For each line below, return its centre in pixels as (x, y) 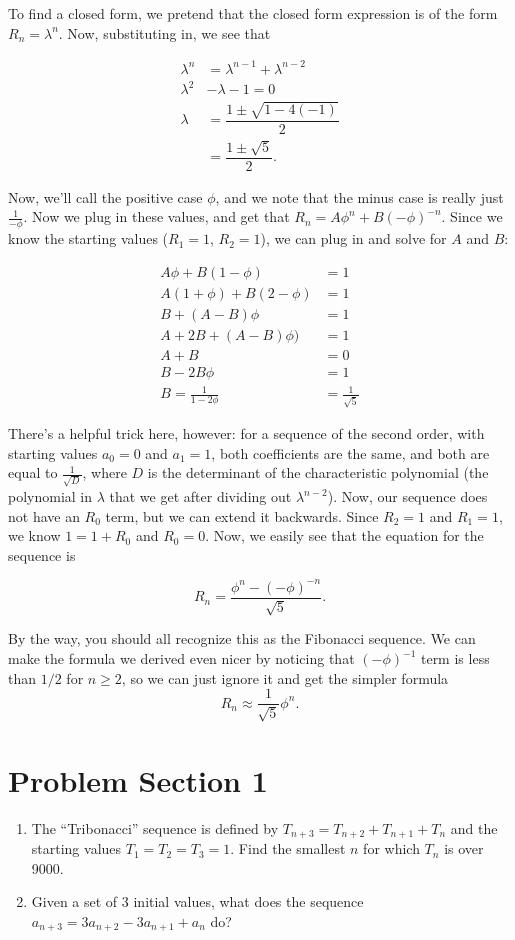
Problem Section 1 (138, 779)
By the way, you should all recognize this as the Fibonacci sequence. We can (242, 638)
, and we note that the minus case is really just (359, 196)
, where (104, 472)
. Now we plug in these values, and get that (156, 216)
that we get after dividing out (200, 496)
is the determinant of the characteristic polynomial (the (318, 472)
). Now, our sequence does (407, 496)
